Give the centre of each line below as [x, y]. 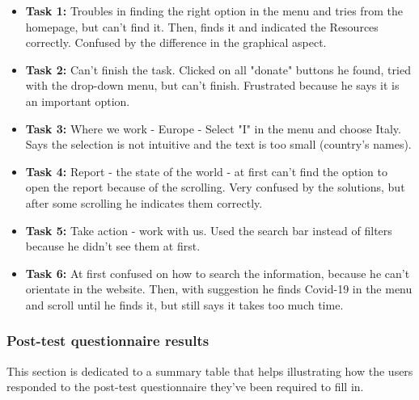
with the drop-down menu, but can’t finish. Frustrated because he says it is [212, 85]
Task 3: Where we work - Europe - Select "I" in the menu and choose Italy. [213, 128]
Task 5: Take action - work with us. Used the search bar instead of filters [209, 230]
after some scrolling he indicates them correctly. [144, 202]
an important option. [78, 101]
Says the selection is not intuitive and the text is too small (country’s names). [218, 144]
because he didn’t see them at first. [113, 246]
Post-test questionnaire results [108, 341]
